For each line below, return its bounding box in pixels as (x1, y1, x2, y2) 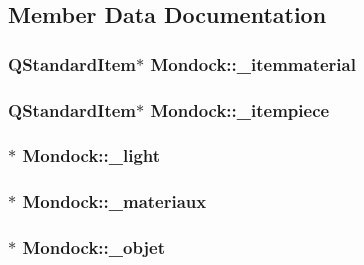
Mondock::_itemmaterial (150, 51, 356, 76)
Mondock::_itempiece (150, 97, 330, 122)
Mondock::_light (22, 143, 161, 168)
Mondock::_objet (22, 235, 166, 260)
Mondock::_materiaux (22, 189, 207, 214)
